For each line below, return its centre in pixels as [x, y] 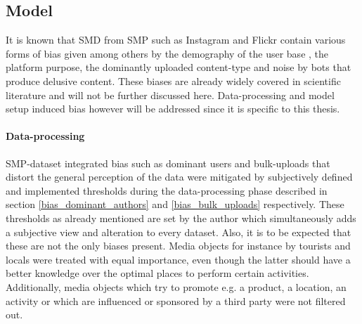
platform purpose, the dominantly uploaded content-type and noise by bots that [179, 67]
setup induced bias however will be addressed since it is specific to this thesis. [173, 109]
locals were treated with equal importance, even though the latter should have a [178, 259]
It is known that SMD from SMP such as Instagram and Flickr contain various [176, 40]
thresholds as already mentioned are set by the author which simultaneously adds [181, 218]
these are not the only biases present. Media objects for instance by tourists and [178, 246]
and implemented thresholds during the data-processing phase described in [167, 190]
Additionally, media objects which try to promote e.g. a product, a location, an [176, 286]
